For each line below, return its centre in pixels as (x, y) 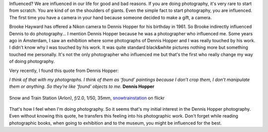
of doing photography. (32, 62)
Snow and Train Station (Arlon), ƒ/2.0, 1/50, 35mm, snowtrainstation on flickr (87, 98)
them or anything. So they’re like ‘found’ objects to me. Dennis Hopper (82, 86)
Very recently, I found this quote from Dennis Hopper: (64, 70)
